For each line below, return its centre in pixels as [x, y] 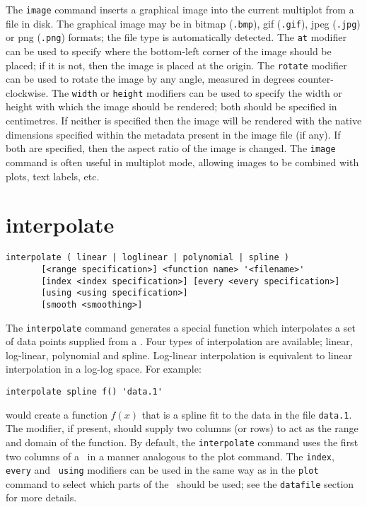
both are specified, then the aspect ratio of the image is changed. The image [171, 148]
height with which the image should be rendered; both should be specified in [171, 106]
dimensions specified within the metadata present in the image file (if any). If [173, 134]
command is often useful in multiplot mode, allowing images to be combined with [182, 162]
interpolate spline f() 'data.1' [84, 391]
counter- [316, 79]
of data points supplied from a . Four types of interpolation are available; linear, [179, 341]
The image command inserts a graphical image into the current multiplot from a [180, 9]
